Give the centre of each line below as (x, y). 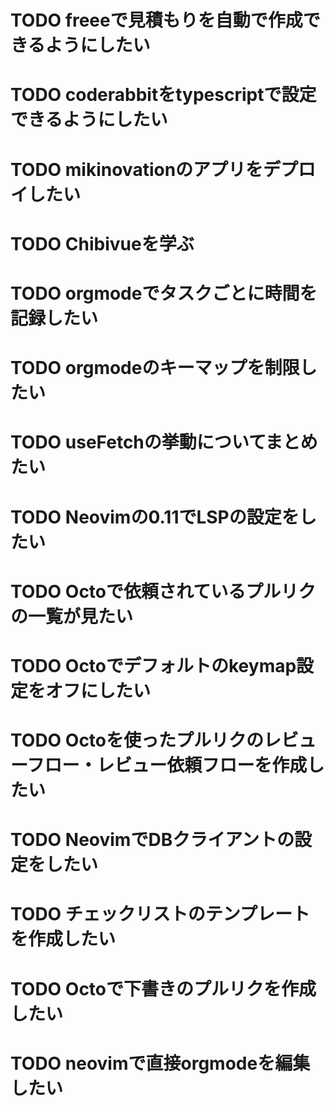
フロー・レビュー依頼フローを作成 (167, 765)
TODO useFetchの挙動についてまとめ (164, 442)
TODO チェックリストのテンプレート (160, 914)
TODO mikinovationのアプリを (137, 169)
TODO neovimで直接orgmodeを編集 (160, 1063)
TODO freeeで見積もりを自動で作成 (156, 20)
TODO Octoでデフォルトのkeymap (153, 665)
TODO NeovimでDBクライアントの (152, 840)
